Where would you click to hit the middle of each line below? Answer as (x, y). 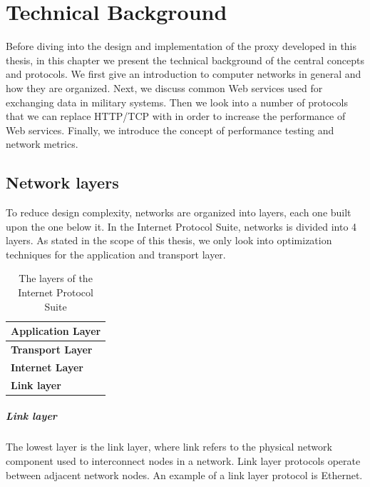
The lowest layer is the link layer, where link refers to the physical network (169, 447)
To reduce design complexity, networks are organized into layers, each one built (179, 212)
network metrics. (42, 144)
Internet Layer (47, 367)
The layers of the (56, 278)
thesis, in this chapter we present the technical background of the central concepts (185, 60)
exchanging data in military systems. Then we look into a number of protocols (177, 102)
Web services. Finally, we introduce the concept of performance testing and (170, 130)
